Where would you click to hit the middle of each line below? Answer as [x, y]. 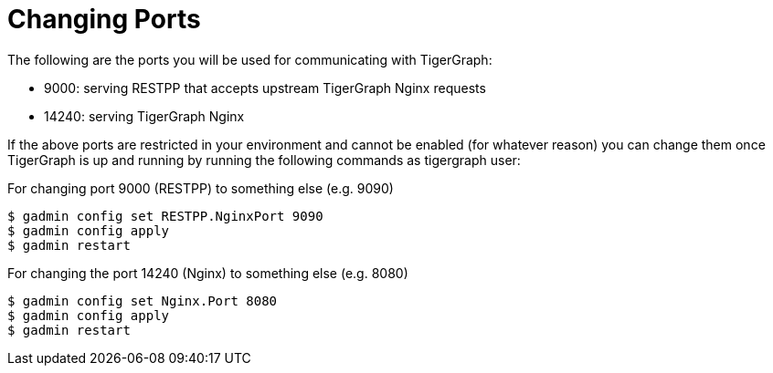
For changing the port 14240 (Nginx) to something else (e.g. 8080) [208, 273]
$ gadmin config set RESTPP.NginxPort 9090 [165, 216]
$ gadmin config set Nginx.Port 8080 [143, 300]
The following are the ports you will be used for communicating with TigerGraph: [250, 59]
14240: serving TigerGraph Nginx [144, 116]
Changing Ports [104, 19]
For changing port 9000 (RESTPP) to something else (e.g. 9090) [201, 188]
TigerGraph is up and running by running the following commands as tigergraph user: [264, 160]
